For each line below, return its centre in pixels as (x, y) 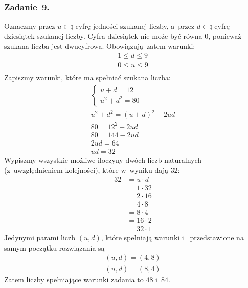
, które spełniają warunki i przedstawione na (172, 238)
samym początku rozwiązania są (54, 247)
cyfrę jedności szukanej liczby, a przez (135, 26)
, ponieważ (225, 36)
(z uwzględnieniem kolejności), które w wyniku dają (86, 170)
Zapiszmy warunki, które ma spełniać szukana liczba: (87, 78)
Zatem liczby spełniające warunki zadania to (74, 279)
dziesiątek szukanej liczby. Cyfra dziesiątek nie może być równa (103, 36)
